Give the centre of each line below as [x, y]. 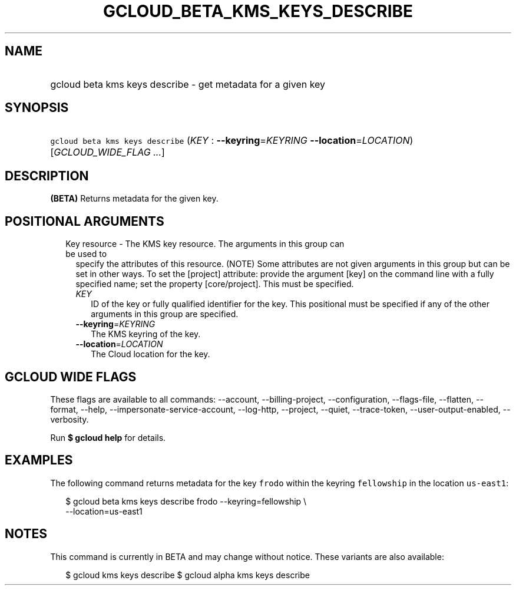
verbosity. [70, 419]
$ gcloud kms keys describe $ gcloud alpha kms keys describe [188, 575]
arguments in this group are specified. [165, 314]
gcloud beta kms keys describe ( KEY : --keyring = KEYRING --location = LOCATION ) [232, 141]
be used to [86, 254]
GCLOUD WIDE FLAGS [71, 377]
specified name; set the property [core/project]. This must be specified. [215, 284]
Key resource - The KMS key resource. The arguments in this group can [205, 244]
